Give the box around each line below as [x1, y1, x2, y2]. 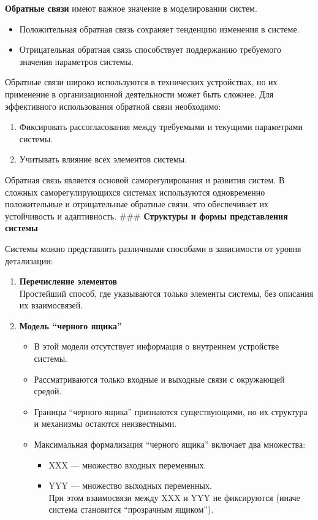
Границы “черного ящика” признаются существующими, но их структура [34, 405, 308, 418]
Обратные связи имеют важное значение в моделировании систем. [5, 2, 257, 14]
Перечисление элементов [19, 275, 118, 288]
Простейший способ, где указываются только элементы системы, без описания [19, 286, 314, 299]
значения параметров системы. [19, 55, 134, 67]
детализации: [5, 254, 53, 267]
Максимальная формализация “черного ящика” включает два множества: [34, 438, 306, 451]
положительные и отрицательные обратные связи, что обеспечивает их [5, 197, 269, 210]
